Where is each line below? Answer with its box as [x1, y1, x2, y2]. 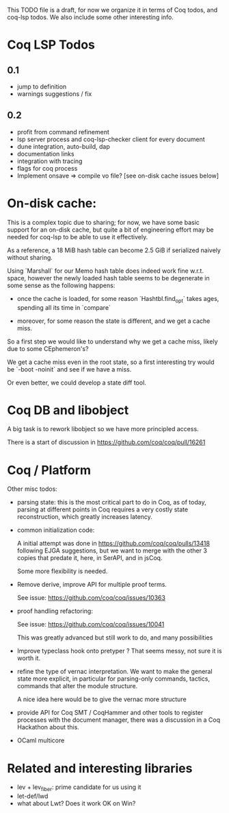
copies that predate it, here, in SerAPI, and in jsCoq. [16, 554, 163, 562]
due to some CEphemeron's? [7, 344, 89, 352]
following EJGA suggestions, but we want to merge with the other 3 [16, 546, 207, 555]
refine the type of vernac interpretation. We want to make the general [16, 668, 213, 676]
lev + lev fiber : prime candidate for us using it [16, 783, 142, 793]
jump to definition [16, 82, 67, 90]
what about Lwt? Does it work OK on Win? [16, 799, 136, 808]
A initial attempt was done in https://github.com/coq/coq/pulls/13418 [16, 539, 211, 548]
